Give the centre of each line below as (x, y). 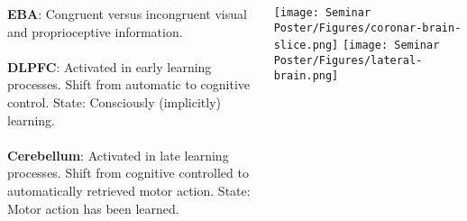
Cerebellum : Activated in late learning (118, 155)
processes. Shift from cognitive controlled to (128, 173)
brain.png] (306, 75)
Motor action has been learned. (93, 208)
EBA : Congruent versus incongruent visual (127, 14)
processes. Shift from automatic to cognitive (129, 84)
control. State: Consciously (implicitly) (114, 101)
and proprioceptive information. (95, 31)
